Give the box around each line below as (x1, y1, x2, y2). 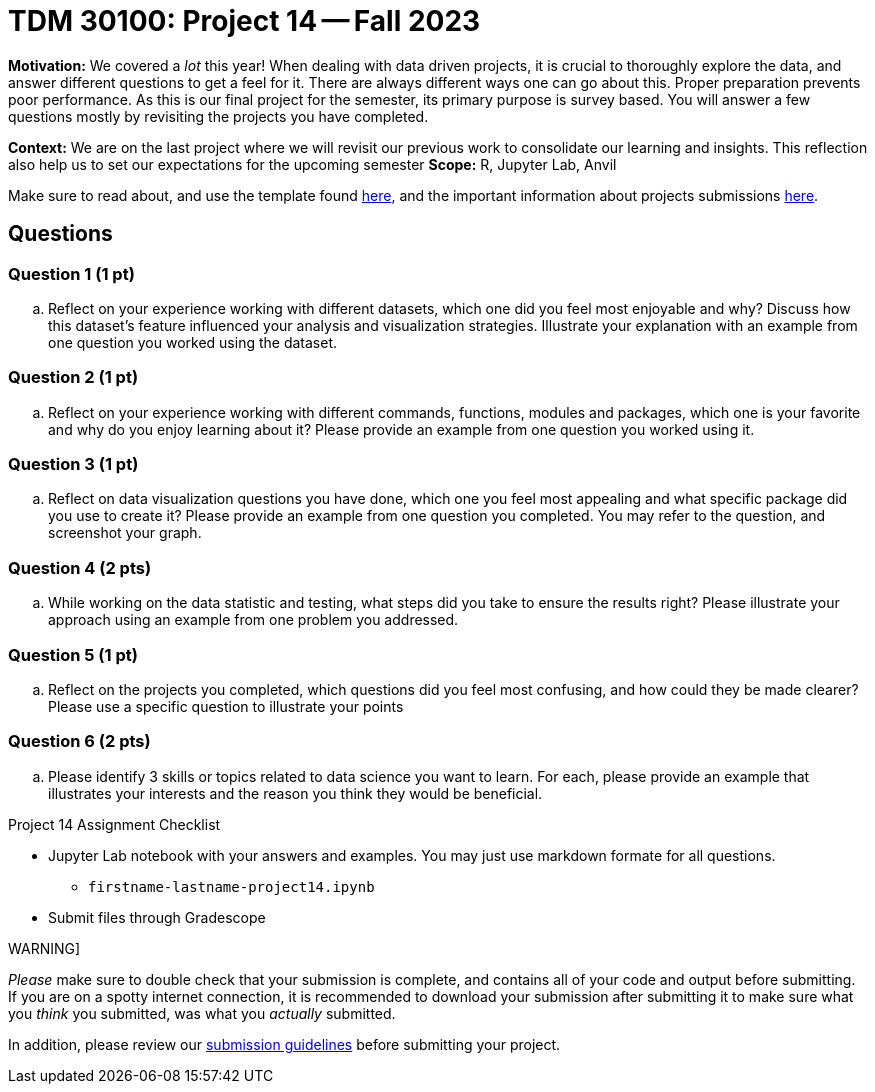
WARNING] (8, 939, 81, 957)
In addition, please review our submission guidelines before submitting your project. (8, 1035, 561, 1053)
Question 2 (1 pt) (8, 367, 139, 388)
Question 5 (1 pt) (8, 644, 138, 665)
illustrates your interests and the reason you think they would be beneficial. (48, 784, 543, 802)
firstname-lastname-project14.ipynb (88, 878, 375, 895)
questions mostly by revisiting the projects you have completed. (8, 107, 429, 125)
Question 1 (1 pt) (8, 263, 135, 284)
